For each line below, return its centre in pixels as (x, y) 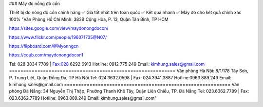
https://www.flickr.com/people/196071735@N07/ (58, 37)
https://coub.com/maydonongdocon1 (46, 55)
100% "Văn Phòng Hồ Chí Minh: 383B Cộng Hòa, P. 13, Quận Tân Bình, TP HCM (89, 19)
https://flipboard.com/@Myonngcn (44, 46)
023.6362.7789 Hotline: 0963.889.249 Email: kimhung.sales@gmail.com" (83, 98)
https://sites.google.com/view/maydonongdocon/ (59, 28)
